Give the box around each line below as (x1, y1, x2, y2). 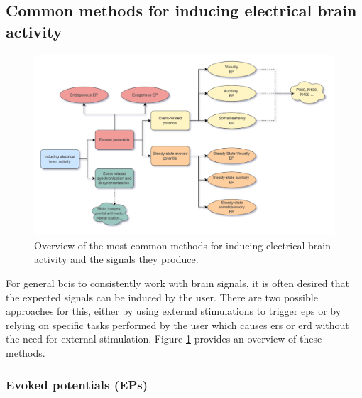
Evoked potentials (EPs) (6, 375, 148, 393)
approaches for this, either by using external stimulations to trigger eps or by (6, 303, 341, 318)
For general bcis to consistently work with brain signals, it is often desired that (6, 276, 349, 291)
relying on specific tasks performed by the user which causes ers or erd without (6, 317, 349, 332)
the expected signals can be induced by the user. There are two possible (6, 289, 318, 304)
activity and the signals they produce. (34, 252, 199, 267)
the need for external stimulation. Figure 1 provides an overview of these (6, 331, 322, 346)
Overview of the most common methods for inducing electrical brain (34, 237, 331, 252)
